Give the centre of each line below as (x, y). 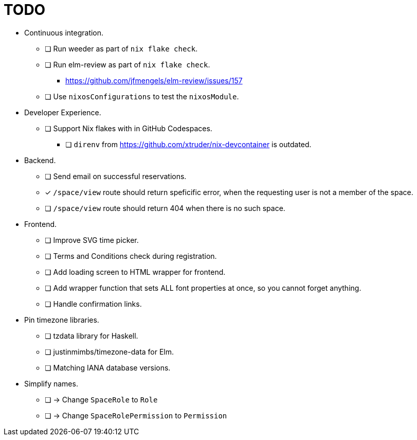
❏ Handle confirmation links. (93, 304)
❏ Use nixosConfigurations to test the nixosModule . (142, 96)
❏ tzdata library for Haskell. (92, 336)
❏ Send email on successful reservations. (116, 176)
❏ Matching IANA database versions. (108, 367)
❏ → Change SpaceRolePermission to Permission (136, 415)
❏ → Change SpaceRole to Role (101, 399)
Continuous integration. (64, 32)
